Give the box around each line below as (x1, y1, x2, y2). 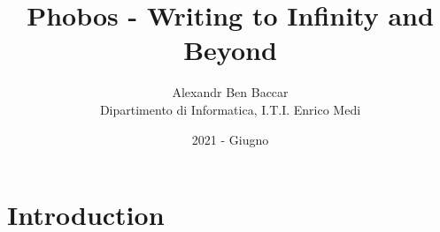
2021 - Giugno (191, 130, 269, 148)
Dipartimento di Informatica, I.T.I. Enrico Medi (99, 100, 361, 118)
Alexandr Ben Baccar (172, 83, 289, 101)
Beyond (183, 32, 277, 68)
